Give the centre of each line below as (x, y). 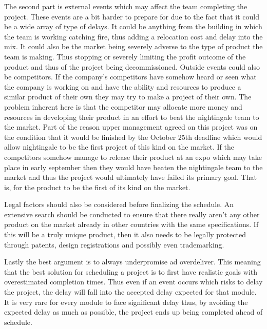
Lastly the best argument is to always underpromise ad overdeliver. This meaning (132, 262)
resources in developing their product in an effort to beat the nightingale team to (132, 117)
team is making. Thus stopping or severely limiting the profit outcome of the (125, 56)
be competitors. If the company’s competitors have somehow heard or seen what (130, 77)
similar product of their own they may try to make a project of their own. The (128, 97)
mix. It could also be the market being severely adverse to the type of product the (133, 46)
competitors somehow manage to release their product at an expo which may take (133, 157)
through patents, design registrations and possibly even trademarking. (114, 244)
